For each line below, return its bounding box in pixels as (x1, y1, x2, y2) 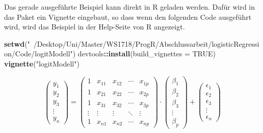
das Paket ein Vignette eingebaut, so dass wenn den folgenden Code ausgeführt (4, 11, 252, 22)
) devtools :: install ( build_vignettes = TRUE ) (72, 48, 216, 59)
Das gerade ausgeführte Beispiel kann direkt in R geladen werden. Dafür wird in (4, 2, 255, 12)
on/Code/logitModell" (4, 48, 73, 59)
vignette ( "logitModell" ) (4, 58, 80, 69)
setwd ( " (4, 38, 30, 49)
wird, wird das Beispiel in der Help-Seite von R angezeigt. (4, 21, 185, 32)
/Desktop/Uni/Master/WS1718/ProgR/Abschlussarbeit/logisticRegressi (33, 38, 259, 49)
